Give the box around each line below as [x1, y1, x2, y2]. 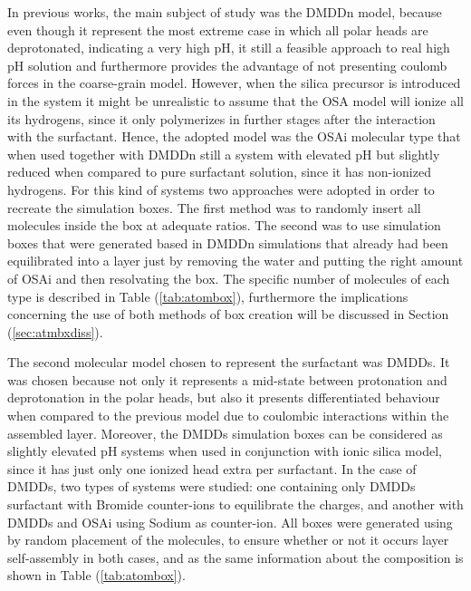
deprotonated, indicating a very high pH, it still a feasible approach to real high [7, 38, 450, 57]
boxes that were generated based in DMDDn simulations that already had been [7, 233, 448, 252]
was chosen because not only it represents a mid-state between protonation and [7, 370, 447, 389]
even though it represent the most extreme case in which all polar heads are [7, 20, 428, 39]
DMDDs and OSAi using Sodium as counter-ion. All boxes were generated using [7, 512, 453, 531]
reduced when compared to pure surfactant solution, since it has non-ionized [7, 162, 431, 181]
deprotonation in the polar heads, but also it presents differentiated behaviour [7, 388, 440, 407]
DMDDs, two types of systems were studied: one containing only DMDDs [7, 477, 416, 496]
